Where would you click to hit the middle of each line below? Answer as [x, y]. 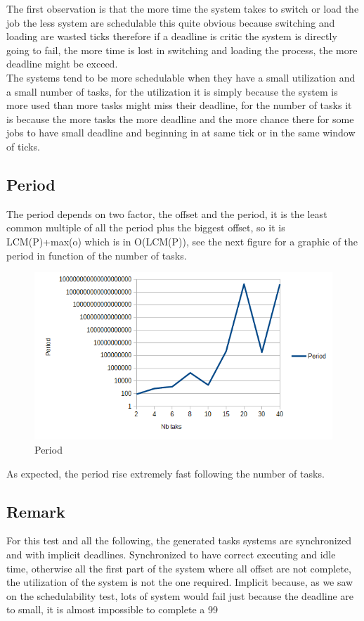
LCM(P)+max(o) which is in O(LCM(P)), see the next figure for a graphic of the [182, 241]
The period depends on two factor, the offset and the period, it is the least [167, 213]
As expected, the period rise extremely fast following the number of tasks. [165, 473]
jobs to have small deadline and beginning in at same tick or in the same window [181, 133]
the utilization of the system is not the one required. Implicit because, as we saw [180, 582]
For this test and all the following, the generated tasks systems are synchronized [179, 540]
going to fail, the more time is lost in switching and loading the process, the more [182, 50]
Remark [36, 511]
